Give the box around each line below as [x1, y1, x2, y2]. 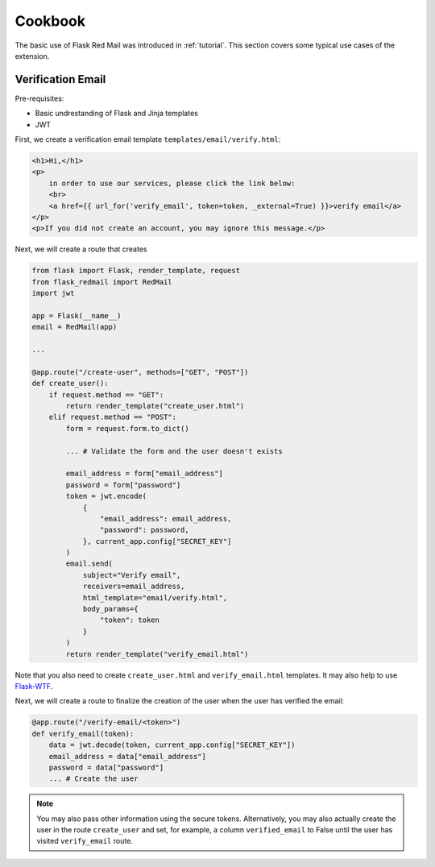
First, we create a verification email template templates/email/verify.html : [14, 135, 281, 144]
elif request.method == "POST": [48, 413, 177, 422]
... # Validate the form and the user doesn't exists [65, 446, 283, 455]
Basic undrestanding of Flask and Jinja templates [35, 109, 199, 118]
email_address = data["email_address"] [48, 752, 207, 761]
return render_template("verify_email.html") [65, 649, 249, 658]
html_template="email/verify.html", [82, 593, 228, 602]
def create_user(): [31, 379, 109, 388]
